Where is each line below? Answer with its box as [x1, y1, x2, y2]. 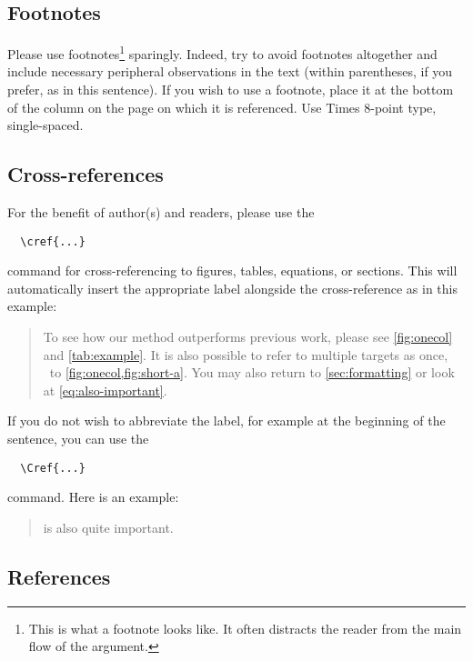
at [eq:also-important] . [43, 380, 167, 399]
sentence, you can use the [7, 429, 149, 448]
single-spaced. [7, 115, 84, 135]
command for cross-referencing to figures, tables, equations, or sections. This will [7, 261, 458, 280]
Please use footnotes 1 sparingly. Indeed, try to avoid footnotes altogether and [7, 42, 438, 63]
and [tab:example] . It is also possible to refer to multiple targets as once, [43, 345, 448, 364]
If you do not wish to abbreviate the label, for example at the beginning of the [7, 411, 446, 430]
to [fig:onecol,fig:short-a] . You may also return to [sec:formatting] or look [49, 363, 455, 382]
